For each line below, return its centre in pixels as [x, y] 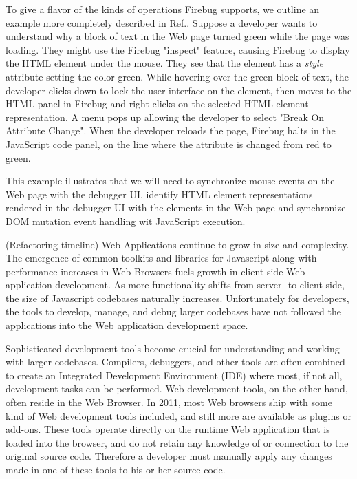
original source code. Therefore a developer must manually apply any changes [169, 456]
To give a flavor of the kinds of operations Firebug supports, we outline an [163, 9]
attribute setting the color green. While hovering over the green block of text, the [177, 76]
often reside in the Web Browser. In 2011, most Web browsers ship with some [169, 402]
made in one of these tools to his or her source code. [116, 469]
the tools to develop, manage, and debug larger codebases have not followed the [173, 311]
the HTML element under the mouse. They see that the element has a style [164, 63]
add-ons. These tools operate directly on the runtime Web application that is [168, 429]
